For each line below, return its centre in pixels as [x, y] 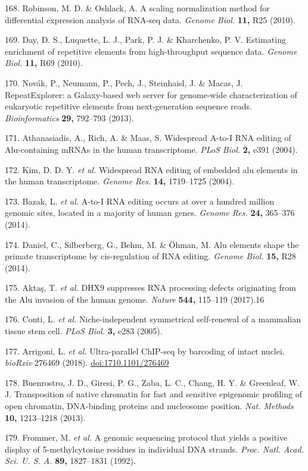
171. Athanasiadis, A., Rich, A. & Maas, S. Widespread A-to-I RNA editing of [148, 138]
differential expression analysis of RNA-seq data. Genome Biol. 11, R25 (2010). [150, 19]
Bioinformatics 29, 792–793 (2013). [69, 117]
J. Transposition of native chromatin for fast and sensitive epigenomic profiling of [153, 394]
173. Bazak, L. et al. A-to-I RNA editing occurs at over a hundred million [140, 201]
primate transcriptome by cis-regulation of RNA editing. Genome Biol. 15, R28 [150, 256]
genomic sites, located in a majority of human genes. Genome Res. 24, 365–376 [150, 213]
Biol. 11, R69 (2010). [44, 63]
